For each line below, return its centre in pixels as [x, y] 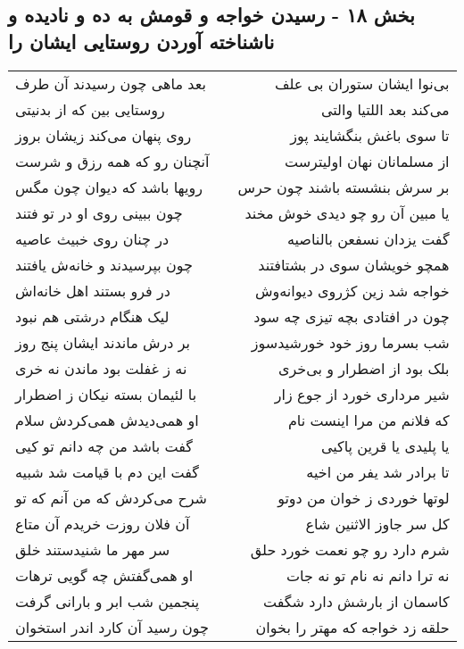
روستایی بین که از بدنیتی [90, 109]
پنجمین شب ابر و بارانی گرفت [108, 601]
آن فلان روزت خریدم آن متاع [103, 523]
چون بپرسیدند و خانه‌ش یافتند [104, 264]
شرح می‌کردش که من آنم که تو [111, 497]
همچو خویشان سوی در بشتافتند [354, 264]
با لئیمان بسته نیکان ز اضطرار [106, 394]
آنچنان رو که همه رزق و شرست [112, 161]
